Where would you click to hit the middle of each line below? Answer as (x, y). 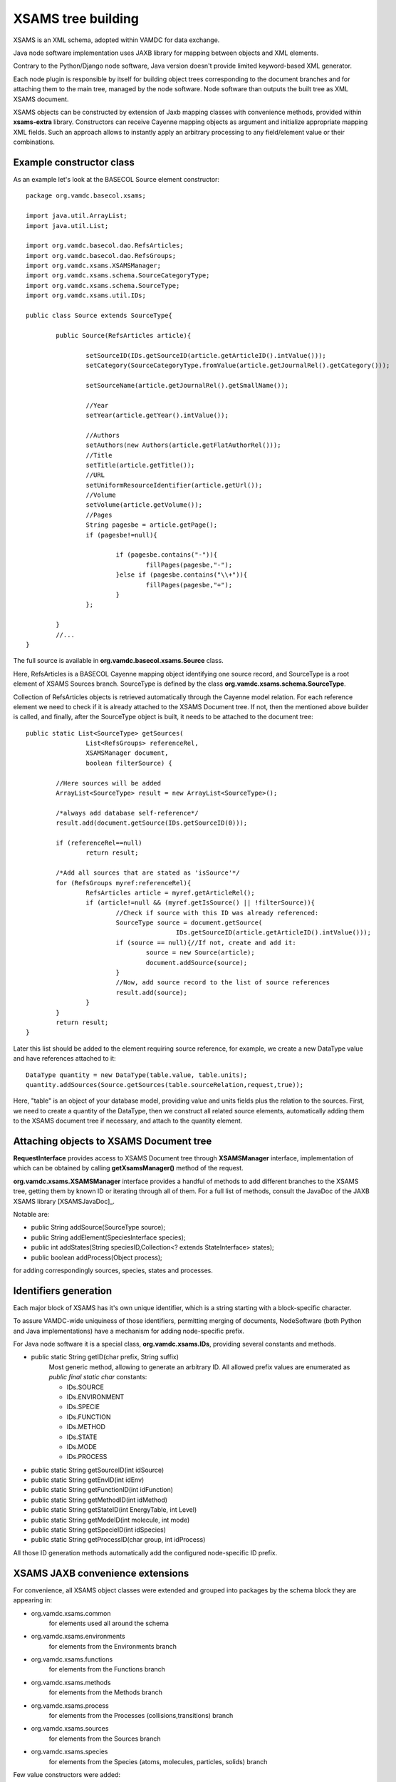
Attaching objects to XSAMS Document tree (113, 1141)
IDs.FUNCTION (89, 1417)
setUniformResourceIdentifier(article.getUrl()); (174, 485)
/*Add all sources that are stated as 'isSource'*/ (148, 873)
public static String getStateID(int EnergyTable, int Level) (114, 1510)
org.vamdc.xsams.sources (70, 1729)
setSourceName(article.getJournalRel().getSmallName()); (187, 385)
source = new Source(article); (200, 953)
